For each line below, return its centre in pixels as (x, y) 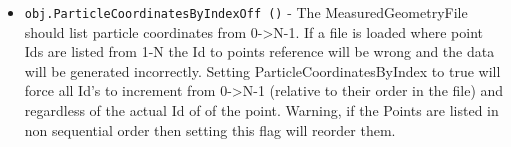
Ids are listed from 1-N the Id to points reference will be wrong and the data (259, 51)
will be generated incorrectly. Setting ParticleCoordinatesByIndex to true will (262, 70)
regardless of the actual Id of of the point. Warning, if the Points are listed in (261, 110)
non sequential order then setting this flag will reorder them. (210, 129)
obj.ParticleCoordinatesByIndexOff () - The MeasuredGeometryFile (246, 12)
